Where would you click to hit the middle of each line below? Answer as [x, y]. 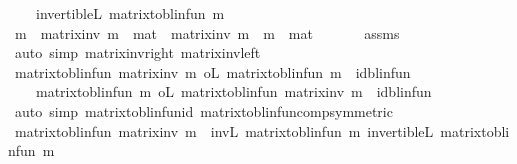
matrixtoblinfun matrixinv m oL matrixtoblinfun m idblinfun [212, 71]
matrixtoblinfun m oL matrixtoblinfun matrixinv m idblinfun [233, 91]
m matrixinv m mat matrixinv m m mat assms [207, 32]
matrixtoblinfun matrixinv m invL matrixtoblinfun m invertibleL [224, 130]
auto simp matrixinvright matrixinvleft [137, 52]
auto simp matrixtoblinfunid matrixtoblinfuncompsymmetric [203, 110]
